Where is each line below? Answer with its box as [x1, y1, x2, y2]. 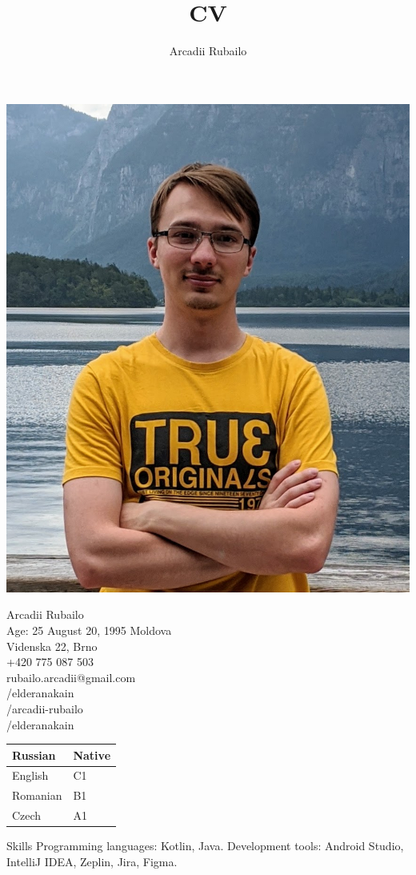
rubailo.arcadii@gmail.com [6, 668, 136, 685]
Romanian [12, 787, 62, 804]
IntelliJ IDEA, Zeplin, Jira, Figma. [6, 853, 178, 869]
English [12, 767, 49, 784]
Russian [12, 746, 56, 763]
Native [73, 746, 111, 763]
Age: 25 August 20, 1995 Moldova [6, 621, 172, 638]
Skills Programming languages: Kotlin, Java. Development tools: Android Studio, [6, 837, 404, 854]
